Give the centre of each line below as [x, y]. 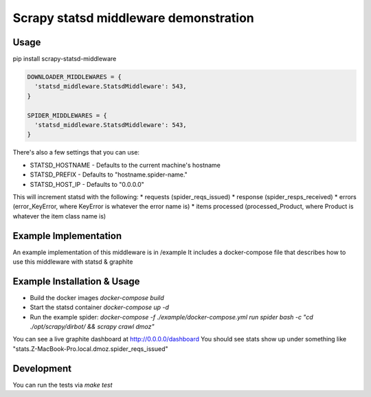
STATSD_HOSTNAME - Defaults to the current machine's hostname [125, 165]
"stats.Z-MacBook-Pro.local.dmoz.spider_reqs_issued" [90, 349]
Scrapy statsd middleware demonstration [133, 18]
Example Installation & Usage [76, 281]
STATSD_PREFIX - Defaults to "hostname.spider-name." [109, 174]
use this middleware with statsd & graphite [73, 262]
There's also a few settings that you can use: [76, 152]
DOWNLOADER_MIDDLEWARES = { [74, 77]
